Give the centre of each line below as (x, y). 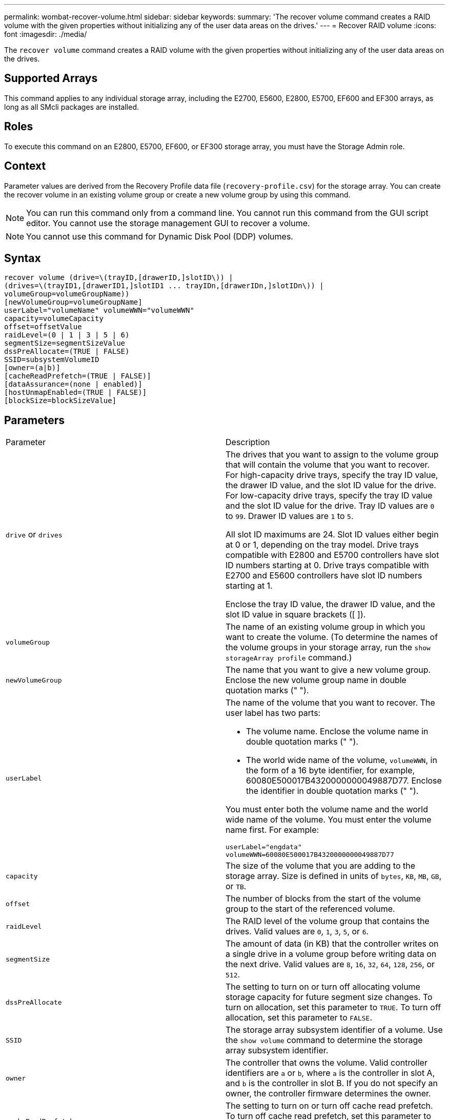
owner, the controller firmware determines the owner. (328, 1094)
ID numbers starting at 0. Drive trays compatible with (327, 565)
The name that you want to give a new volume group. (328, 670)
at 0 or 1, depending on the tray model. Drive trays (322, 545)
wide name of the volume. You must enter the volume (329, 820)
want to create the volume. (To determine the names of (332, 637)
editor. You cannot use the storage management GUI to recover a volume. (168, 223)
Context (25, 166)
